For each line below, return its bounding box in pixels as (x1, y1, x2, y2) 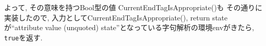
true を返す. (4, 32, 43, 42)
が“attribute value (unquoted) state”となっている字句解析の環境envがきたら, (4, 22, 254, 33)
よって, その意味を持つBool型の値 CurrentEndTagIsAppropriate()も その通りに (4, 2, 262, 12)
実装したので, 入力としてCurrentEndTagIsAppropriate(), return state (4, 12, 227, 22)
